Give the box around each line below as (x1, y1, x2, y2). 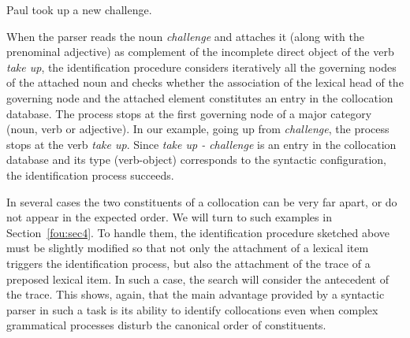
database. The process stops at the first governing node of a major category (6, 105, 372, 121)
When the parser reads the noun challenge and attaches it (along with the (6, 28, 364, 44)
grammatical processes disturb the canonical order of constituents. (6, 317, 326, 333)
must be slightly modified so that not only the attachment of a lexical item (6, 240, 369, 256)
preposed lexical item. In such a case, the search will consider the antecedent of (6, 270, 389, 287)
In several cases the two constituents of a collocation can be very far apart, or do (6, 193, 397, 210)
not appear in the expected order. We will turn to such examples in (6, 209, 332, 225)
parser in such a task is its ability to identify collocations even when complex (6, 301, 378, 318)
